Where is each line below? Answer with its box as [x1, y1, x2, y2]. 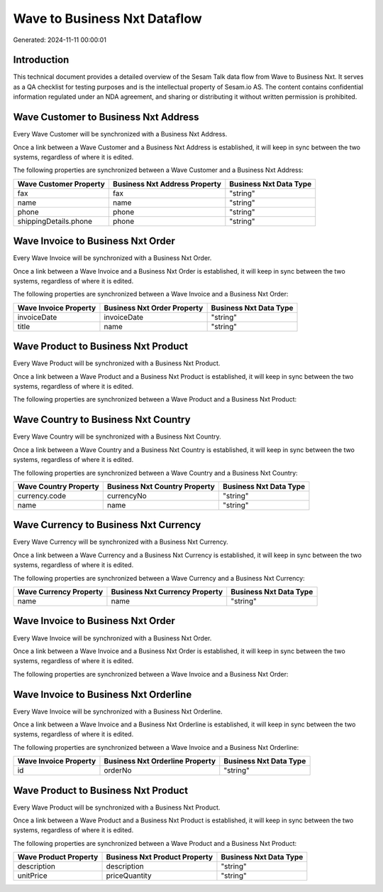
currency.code [17, 490, 67, 500]
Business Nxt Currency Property [111, 587, 223, 597]
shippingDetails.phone [17, 216, 92, 226]
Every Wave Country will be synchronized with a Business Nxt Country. [13, 432, 221, 441]
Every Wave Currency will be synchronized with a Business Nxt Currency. [13, 537, 228, 547]
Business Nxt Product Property [106, 852, 213, 862]
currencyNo [106, 490, 147, 500]
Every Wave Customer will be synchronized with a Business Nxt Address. [13, 130, 228, 139]
